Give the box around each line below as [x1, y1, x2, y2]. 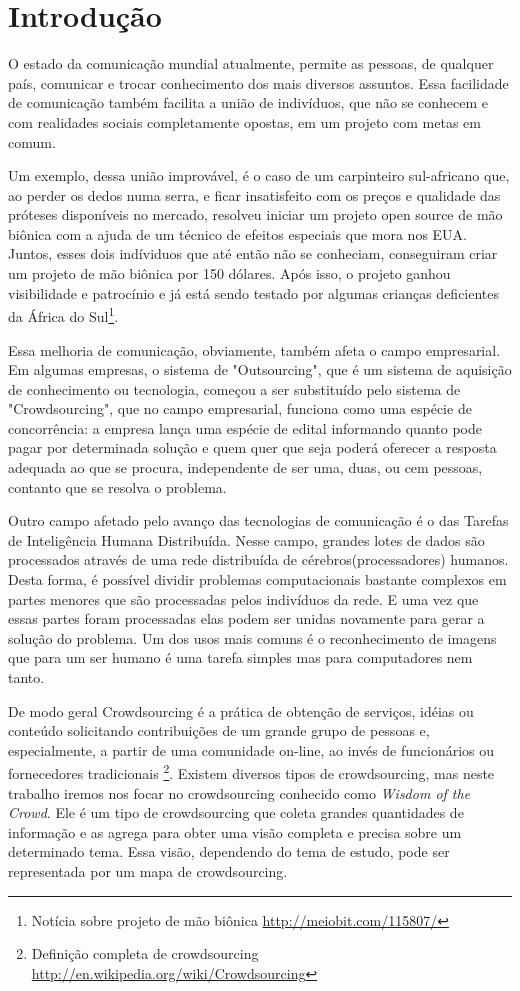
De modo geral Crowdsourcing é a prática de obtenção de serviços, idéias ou [8, 700, 474, 721]
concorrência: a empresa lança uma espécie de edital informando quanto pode [8, 417, 482, 438]
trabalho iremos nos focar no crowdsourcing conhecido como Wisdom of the [8, 782, 471, 803]
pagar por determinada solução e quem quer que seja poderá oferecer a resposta [8, 437, 497, 458]
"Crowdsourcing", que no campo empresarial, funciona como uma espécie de [8, 398, 472, 419]
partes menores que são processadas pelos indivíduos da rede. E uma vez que [8, 588, 479, 609]
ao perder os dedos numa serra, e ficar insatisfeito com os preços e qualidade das [8, 184, 501, 205]
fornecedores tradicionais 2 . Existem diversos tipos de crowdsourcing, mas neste [8, 760, 495, 784]
